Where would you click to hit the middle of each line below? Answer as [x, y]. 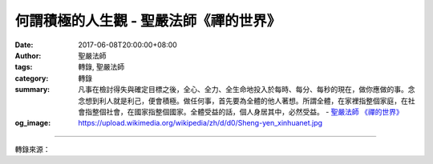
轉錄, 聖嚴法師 [101, 67]
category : [32, 78]
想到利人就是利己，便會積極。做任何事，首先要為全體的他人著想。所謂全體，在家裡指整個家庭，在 [246, 101]
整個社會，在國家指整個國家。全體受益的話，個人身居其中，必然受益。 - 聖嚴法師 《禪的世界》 [248, 111]
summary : [32, 90]
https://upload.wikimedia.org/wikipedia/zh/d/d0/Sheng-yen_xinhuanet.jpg [200, 123]
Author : [28, 55]
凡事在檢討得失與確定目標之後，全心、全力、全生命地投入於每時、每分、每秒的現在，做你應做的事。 [243, 90]
